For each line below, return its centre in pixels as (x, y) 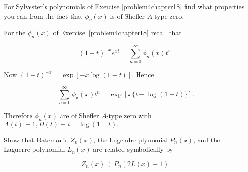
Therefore (18, 116)
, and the (207, 139)
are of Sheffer (79, 116)
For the (15, 33)
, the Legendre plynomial (131, 139)
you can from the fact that (43, 16)
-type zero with (129, 116)
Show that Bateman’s (36, 139)
